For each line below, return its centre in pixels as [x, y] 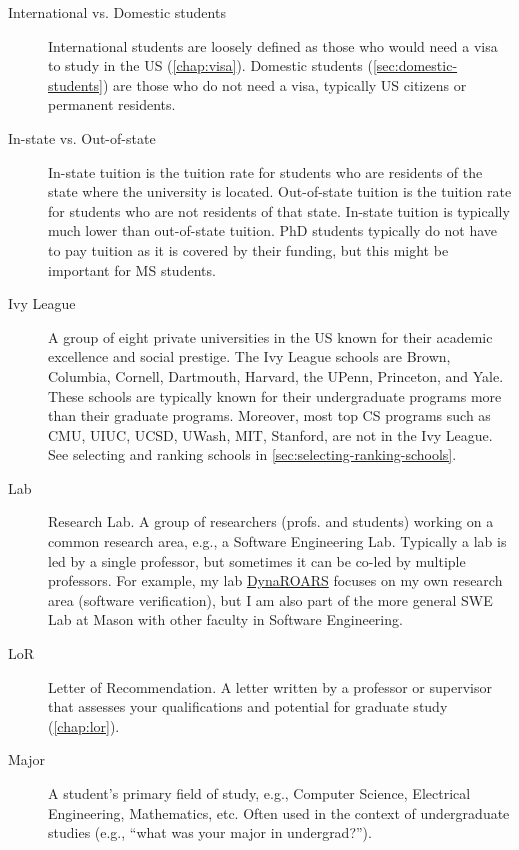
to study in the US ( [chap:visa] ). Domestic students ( [210, 65]
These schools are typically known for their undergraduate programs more [275, 395]
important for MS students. [132, 269]
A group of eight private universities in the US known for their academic [270, 336]
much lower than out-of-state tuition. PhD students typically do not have [273, 230]
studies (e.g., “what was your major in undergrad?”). [210, 832]
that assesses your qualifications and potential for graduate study [248, 706]
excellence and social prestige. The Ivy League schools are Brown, [249, 356]
